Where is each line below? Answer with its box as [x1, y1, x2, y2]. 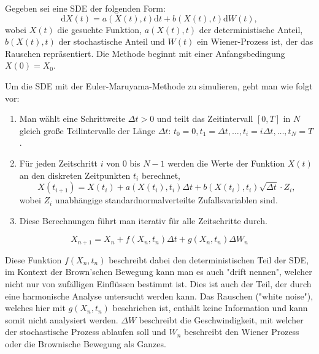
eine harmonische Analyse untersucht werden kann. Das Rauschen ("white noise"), [5, 289, 313, 302]
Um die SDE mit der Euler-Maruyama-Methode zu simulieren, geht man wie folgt [5, 79, 313, 92]
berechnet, [141, 168, 180, 181]
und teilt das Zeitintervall [156, 112, 253, 125]
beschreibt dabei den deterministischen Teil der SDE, [109, 253, 309, 266]
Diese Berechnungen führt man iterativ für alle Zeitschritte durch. [19, 214, 267, 227]
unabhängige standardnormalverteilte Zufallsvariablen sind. [55, 194, 278, 206]
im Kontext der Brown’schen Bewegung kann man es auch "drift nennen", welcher [5, 265, 312, 278]
